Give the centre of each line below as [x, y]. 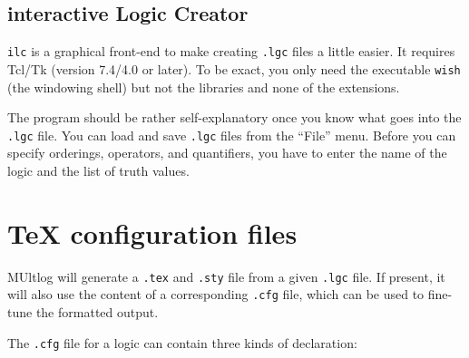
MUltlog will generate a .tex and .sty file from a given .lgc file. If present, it [226, 276]
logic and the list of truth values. [98, 170]
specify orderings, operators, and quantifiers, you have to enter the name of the [227, 153]
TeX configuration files [152, 232]
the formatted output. [97, 311]
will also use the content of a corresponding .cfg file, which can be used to [216, 294]
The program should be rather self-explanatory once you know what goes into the [234, 117]
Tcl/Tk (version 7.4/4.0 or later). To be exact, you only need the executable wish [234, 68]
